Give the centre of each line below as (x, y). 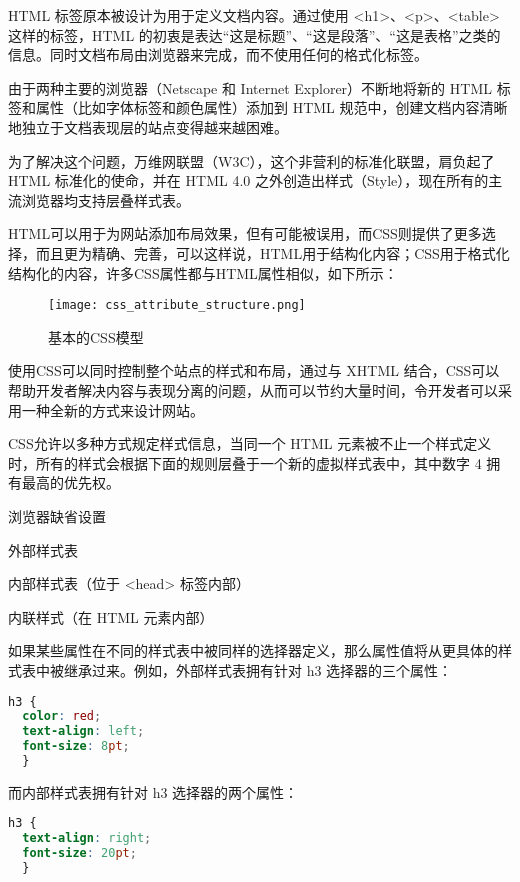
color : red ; (62, 716)
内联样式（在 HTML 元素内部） (111, 616)
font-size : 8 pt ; (76, 746)
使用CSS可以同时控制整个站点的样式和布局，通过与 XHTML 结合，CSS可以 (254, 370)
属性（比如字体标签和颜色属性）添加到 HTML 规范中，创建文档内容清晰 (271, 107)
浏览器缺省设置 (57, 515)
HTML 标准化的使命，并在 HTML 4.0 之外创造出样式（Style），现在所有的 (248, 180)
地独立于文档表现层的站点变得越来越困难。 (148, 126)
